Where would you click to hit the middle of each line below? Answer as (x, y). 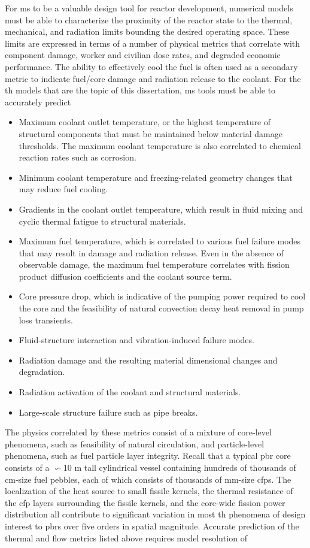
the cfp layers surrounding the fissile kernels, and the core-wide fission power (145, 502)
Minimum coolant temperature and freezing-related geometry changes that (156, 177)
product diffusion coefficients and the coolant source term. (125, 276)
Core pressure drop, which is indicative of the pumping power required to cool (162, 296)
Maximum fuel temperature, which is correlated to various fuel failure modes (160, 241)
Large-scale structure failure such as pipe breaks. (108, 412)
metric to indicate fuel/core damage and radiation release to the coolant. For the (153, 78)
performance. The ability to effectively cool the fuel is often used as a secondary (151, 66)
